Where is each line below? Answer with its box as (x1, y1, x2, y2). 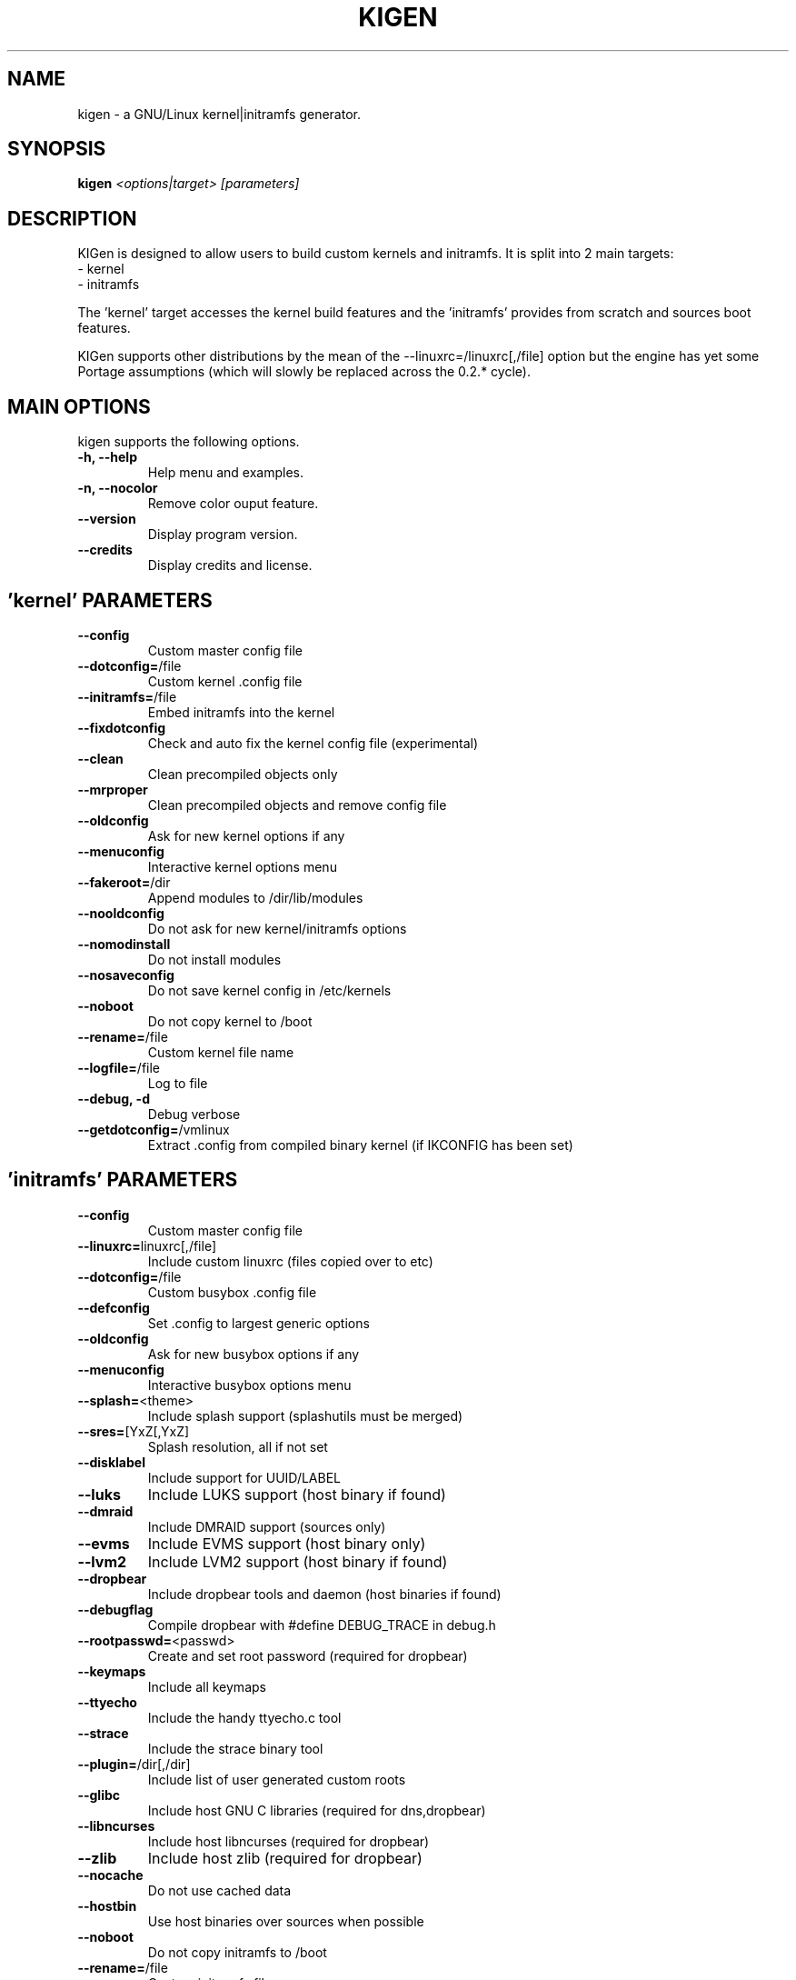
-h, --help (77, 449, 137, 465)
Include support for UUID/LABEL (147, 1469, 342, 1485)
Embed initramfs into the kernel (147, 704, 335, 720)
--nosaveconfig (77, 966, 174, 983)
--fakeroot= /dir (77, 874, 171, 890)
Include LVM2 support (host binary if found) (147, 1552, 448, 1571)
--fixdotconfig (77, 719, 166, 735)
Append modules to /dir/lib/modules (147, 889, 363, 905)
